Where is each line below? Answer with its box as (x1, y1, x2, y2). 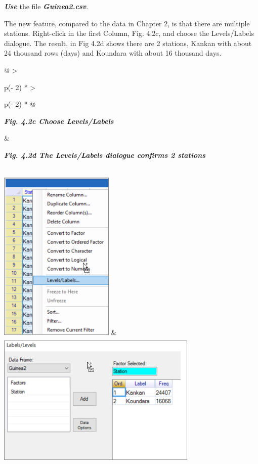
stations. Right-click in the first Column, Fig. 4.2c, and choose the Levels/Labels (4, 28, 254, 38)
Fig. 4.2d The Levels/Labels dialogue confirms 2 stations (4, 149, 206, 160)
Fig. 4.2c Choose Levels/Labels (4, 115, 114, 126)
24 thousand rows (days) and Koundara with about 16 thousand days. (4, 48, 222, 58)
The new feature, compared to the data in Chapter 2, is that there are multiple (4, 18, 250, 28)
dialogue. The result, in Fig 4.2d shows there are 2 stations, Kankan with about (4, 37, 252, 48)
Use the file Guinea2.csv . (4, 1, 89, 11)
